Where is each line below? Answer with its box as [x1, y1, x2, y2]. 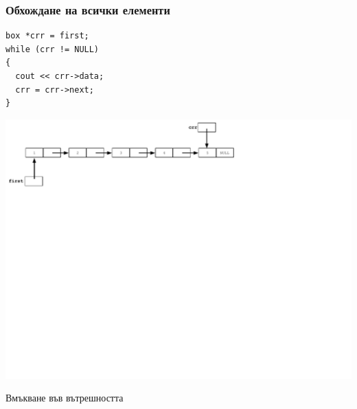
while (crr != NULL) [5, 44, 100, 54]
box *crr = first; [5, 31, 89, 41]
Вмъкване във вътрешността [5, 390, 124, 405]
